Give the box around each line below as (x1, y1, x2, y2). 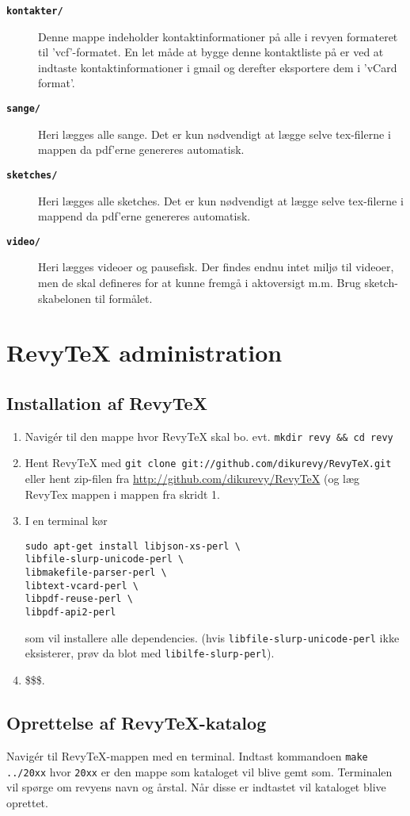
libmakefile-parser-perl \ (25, 567, 167, 579)
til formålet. (94, 289, 153, 306)
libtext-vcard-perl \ (25, 580, 139, 592)
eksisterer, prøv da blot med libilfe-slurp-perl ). (25, 645, 275, 661)
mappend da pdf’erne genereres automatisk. (38, 208, 251, 224)
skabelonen (38, 289, 91, 306)
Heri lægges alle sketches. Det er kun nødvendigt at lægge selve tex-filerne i (38, 192, 404, 209)
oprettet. (6, 794, 48, 810)
